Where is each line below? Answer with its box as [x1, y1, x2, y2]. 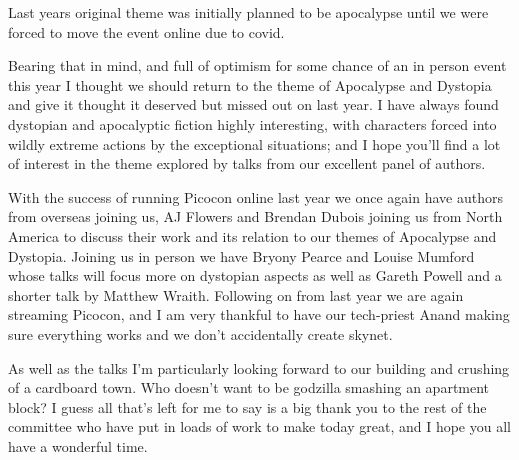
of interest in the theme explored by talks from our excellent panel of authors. [8, 153, 486, 174]
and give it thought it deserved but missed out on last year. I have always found [8, 94, 499, 115]
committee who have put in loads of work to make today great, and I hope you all [8, 416, 511, 437]
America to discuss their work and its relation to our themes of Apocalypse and [8, 225, 497, 246]
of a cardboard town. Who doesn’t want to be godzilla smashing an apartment [8, 377, 490, 398]
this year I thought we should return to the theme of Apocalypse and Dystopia [8, 74, 492, 95]
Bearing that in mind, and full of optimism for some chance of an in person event [8, 55, 507, 76]
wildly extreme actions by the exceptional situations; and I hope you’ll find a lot [8, 133, 501, 154]
